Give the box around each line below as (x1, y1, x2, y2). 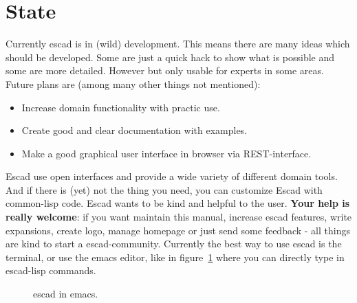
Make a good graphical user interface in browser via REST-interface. (21, 146, 312, 160)
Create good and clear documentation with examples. (21, 123, 248, 137)
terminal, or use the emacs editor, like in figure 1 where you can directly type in (6, 249, 345, 264)
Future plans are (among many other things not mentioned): (6, 76, 261, 91)
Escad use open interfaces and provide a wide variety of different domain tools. (6, 169, 338, 183)
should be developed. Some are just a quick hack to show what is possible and (6, 49, 335, 64)
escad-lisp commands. (6, 263, 96, 278)
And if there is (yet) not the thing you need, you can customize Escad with (6, 182, 323, 197)
